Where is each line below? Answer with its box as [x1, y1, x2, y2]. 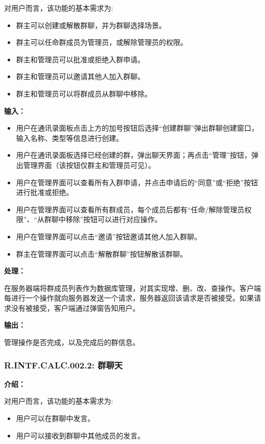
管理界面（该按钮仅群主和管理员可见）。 [23, 159, 155, 170]
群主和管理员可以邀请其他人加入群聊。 [16, 71, 145, 82]
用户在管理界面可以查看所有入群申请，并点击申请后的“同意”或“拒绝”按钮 [16, 177, 258, 187]
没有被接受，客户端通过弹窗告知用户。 [11, 302, 140, 313]
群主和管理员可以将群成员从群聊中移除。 [16, 88, 152, 98]
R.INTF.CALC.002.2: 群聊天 [4, 358, 123, 371]
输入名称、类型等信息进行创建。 [16, 132, 123, 143]
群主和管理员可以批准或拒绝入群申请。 [16, 54, 145, 64]
